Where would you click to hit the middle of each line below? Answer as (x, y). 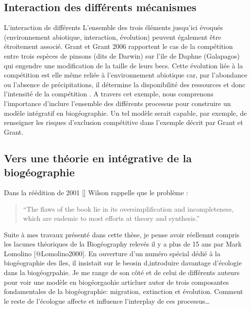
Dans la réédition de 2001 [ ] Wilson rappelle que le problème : (96, 192)
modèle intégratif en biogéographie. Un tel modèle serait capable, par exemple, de (125, 113)
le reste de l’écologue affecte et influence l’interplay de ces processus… (107, 301)
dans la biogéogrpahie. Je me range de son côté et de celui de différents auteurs (122, 272)
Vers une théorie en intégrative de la (98, 158)
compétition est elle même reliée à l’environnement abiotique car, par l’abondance (126, 75)
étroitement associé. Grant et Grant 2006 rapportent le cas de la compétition (118, 46)
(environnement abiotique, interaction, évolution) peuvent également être (113, 37)
